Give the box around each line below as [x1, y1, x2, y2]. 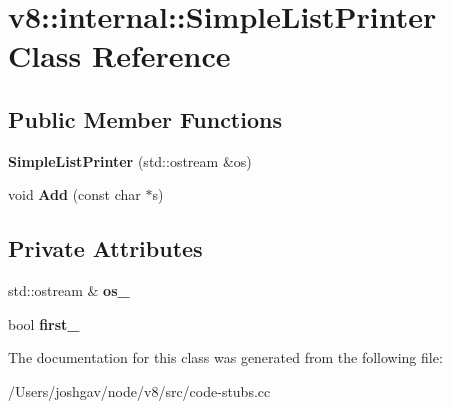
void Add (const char [8, 184, 141, 205]
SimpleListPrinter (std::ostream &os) [8, 150, 252, 171]
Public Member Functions [8, 103, 282, 134]
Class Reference [8, 35, 231, 76]
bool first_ [8, 313, 80, 334]
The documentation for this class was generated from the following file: [8, 347, 443, 368]
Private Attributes [8, 233, 203, 264]
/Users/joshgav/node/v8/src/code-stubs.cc [8, 380, 271, 401]
